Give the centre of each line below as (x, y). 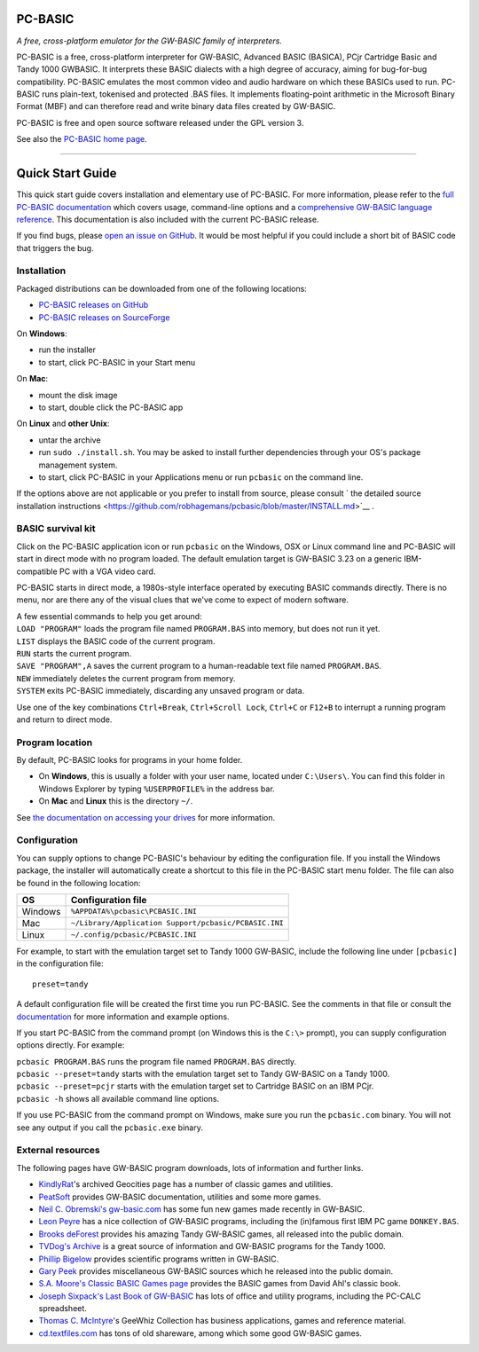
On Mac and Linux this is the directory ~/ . (116, 801)
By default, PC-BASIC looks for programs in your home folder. (130, 760)
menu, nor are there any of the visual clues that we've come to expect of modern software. (183, 600)
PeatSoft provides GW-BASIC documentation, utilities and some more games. (180, 1197)
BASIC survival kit (56, 529)
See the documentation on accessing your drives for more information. (146, 817)
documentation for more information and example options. (123, 1017)
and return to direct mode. (64, 719)
